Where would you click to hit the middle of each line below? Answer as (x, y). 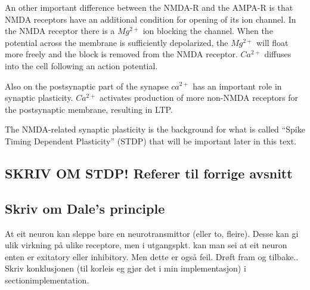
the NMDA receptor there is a (60, 31)
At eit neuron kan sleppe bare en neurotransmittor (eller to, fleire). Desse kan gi (152, 233)
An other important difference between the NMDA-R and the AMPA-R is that (149, 7)
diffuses (278, 54)
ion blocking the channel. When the (208, 31)
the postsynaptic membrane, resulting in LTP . (89, 109)
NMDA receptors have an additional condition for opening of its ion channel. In (151, 19)
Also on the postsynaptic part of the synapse (87, 86)
